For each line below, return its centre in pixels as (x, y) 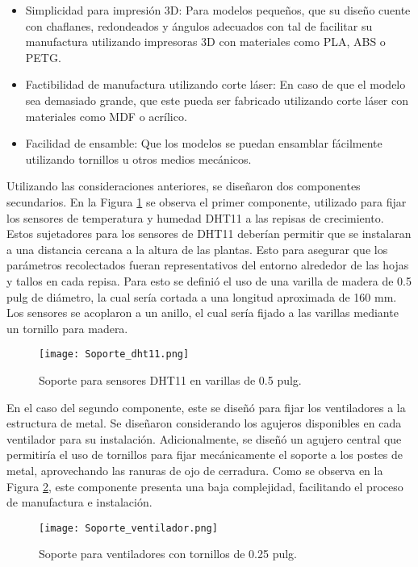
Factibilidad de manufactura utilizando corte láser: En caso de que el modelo (215, 84)
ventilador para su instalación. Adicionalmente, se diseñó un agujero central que (204, 438)
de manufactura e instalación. (79, 502)
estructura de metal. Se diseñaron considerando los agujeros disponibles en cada (204, 423)
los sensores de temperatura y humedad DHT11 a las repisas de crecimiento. (195, 217)
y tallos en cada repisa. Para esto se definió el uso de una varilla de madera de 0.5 (209, 280)
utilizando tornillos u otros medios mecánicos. (138, 158)
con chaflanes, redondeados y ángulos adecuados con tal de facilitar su (199, 25)
